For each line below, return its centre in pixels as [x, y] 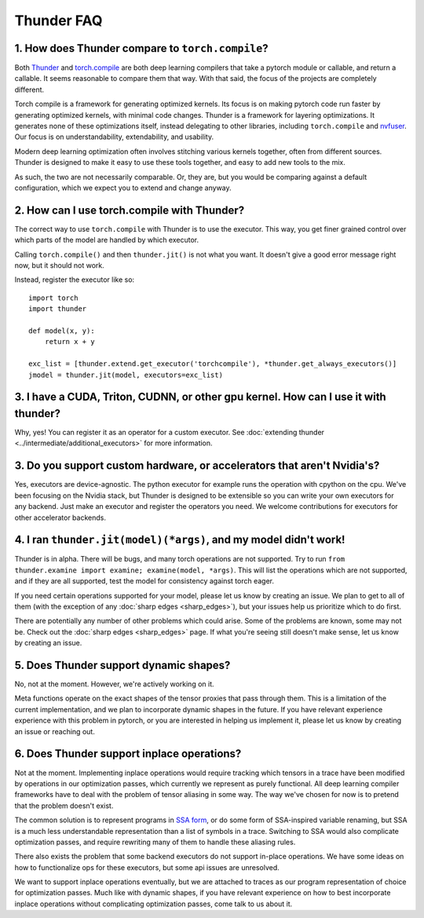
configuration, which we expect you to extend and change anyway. [123, 188]
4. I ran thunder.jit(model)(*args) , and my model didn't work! [180, 540]
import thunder [58, 309]
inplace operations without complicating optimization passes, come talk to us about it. [154, 904]
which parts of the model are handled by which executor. [107, 240]
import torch [53, 298]
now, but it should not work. [60, 265]
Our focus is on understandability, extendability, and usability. [114, 137]
